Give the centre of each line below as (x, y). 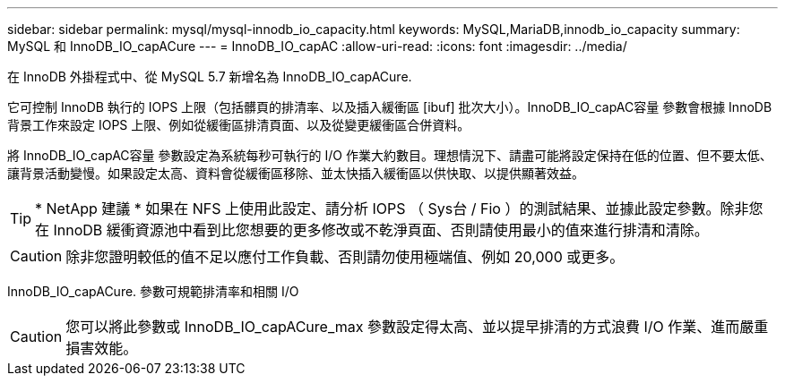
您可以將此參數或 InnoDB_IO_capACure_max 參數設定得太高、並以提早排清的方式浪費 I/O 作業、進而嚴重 (417, 327)
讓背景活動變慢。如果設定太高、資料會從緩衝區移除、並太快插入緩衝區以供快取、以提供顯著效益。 (296, 173)
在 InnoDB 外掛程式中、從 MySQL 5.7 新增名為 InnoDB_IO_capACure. (210, 77)
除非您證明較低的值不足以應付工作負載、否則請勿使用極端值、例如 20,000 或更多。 (345, 257)
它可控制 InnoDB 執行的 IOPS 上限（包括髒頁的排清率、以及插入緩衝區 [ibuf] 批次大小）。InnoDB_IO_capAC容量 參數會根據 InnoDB (390, 107)
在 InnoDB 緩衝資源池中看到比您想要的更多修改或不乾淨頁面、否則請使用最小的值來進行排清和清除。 (372, 230)
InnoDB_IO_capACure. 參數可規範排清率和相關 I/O (153, 291)
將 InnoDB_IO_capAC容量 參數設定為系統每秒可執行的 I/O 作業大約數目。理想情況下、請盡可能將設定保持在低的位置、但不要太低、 (390, 155)
